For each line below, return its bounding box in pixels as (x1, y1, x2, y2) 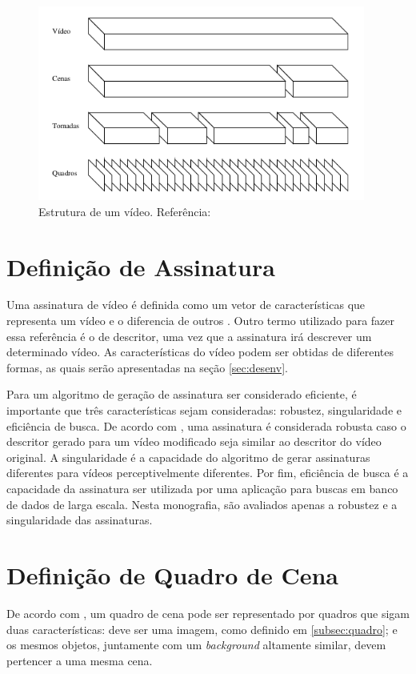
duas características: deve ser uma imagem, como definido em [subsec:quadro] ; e (6, 620, 398, 637)
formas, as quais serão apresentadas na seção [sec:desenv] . (6, 359, 288, 375)
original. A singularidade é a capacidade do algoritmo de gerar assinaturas (6, 448, 370, 465)
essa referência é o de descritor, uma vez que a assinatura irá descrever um (6, 327, 372, 344)
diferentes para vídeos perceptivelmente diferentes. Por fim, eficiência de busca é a (6, 464, 409, 481)
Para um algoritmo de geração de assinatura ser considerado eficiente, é (6, 386, 357, 403)
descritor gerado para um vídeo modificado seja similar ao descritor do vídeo (6, 433, 382, 450)
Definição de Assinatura (6, 250, 275, 283)
